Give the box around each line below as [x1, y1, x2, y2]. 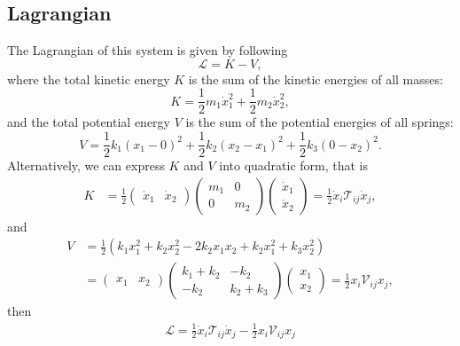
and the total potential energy [7, 113, 171, 131]
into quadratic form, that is [219, 156, 369, 175]
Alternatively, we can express [7, 156, 165, 175]
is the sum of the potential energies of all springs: [185, 113, 454, 131]
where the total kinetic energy [7, 69, 170, 88]
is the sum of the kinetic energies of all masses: [188, 69, 443, 88]
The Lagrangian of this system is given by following [7, 41, 288, 59]
